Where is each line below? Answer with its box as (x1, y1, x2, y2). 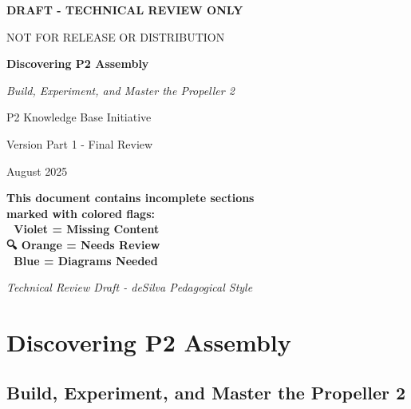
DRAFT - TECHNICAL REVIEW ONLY (6, 2, 243, 18)
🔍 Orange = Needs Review (6, 236, 160, 252)
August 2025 (6, 162, 68, 179)
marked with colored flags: (6, 204, 155, 221)
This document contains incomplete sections (6, 189, 255, 206)
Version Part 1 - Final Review (6, 135, 153, 152)
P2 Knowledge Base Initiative (6, 109, 152, 125)
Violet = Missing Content (14, 220, 160, 237)
